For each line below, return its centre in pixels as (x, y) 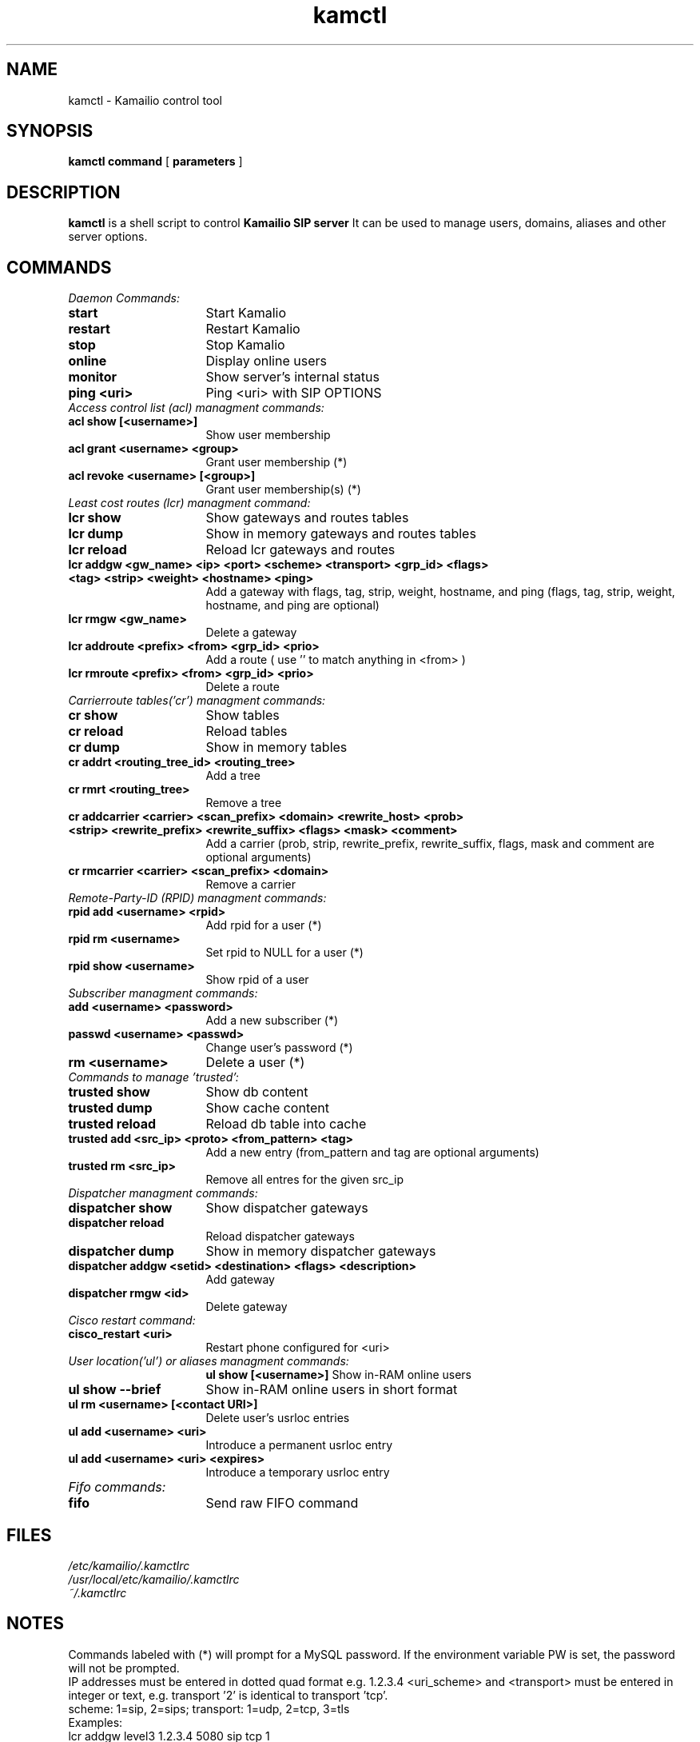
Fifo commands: (117, 1487)
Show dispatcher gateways (287, 1208)
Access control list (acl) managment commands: (196, 408)
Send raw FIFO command (282, 1503)
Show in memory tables (276, 747)
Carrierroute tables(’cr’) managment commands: (197, 701)
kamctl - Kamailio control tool (145, 100)
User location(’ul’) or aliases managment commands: (209, 1361)
